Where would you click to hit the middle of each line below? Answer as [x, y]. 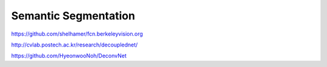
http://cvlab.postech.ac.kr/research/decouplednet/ [74, 45]
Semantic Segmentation [73, 16]
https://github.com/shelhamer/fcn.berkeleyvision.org [77, 34]
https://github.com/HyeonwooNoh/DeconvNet [69, 56]
